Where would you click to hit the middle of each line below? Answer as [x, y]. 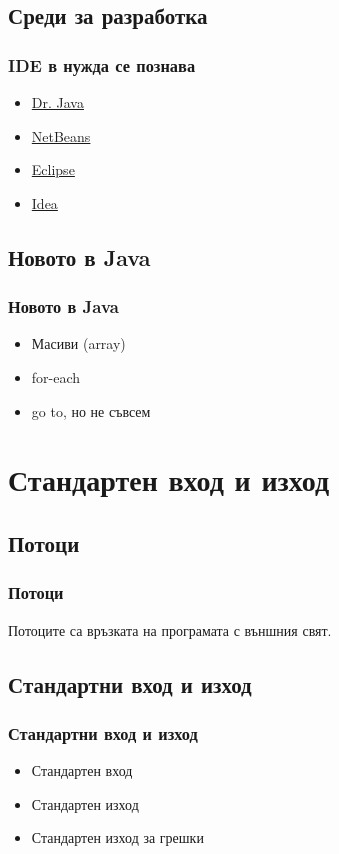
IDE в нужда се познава [102, 64]
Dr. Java [57, 102]
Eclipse [53, 169]
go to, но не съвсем [91, 410]
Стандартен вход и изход [169, 479]
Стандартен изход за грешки [117, 837]
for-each [56, 376]
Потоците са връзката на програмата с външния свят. [170, 629]
